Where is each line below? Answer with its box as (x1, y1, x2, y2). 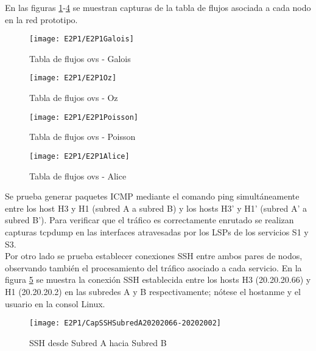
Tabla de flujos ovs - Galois (29, 52, 131, 64)
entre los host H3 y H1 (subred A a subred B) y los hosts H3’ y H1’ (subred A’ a (5, 201, 307, 214)
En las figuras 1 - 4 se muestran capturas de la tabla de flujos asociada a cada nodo (5, 1, 311, 13)
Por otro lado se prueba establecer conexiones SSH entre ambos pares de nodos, (5, 249, 303, 262)
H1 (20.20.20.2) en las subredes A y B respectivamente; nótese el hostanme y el (5, 285, 301, 297)
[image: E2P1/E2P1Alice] (29, 151, 130, 161)
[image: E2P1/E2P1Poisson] (29, 113, 138, 122)
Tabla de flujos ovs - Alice (29, 169, 127, 182)
